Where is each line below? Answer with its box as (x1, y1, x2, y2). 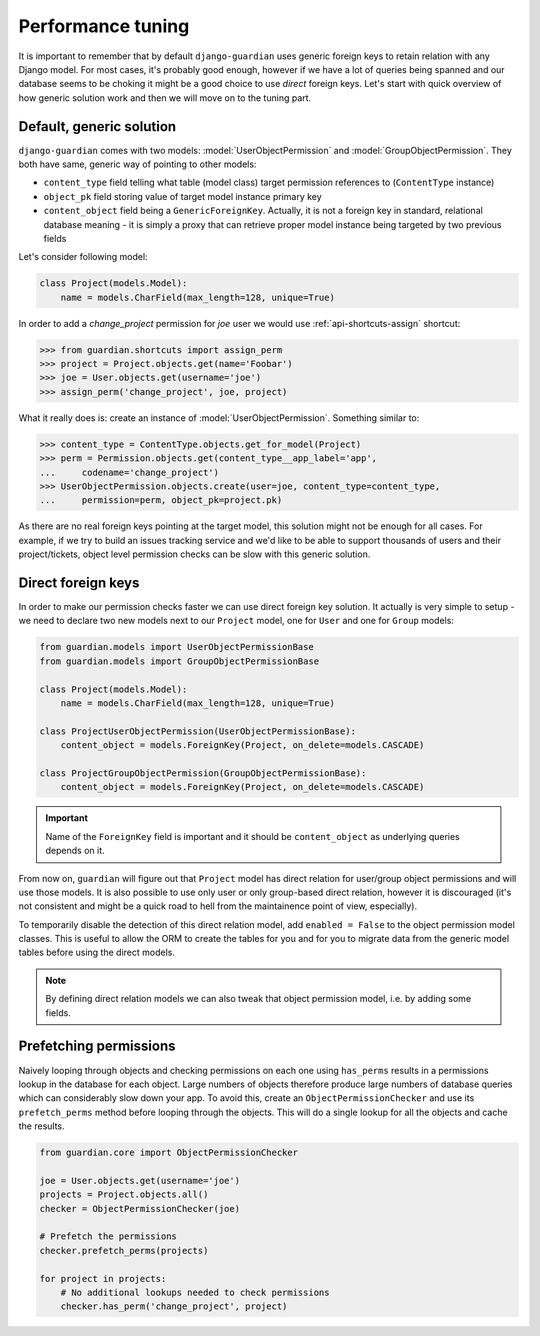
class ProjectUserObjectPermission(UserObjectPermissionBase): (39, 725, 357, 737)
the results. (18, 1120, 65, 1132)
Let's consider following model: (18, 251, 149, 263)
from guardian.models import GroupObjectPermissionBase (39, 655, 320, 667)
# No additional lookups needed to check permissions (60, 1287, 330, 1298)
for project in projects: (39, 1273, 167, 1284)
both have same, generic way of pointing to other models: (18, 158, 257, 170)
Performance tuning (18, 15, 190, 37)
